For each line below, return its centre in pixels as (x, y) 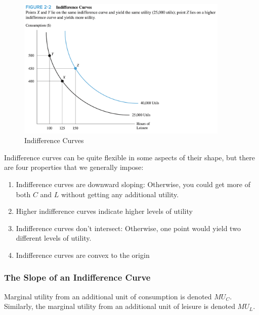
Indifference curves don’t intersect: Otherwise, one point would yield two (128, 228)
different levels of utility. (54, 238)
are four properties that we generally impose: (74, 167)
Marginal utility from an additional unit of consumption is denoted (108, 296)
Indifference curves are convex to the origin (83, 255)
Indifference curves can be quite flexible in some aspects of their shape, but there (129, 157)
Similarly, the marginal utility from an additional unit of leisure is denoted (120, 306)
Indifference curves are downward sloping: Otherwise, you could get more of (133, 184)
